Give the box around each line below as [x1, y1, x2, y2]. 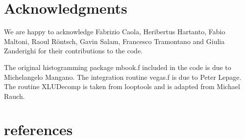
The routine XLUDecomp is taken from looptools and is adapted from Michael [4, 81, 240, 92]
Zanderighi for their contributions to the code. [4, 46, 143, 56]
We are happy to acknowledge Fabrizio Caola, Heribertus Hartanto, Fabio [4, 26, 225, 37]
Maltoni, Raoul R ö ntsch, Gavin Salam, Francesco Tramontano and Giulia [4, 36, 225, 46]
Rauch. [4, 91, 25, 101]
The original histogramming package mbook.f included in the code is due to [4, 62, 231, 72]
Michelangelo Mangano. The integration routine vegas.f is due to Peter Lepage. [4, 71, 242, 82]
